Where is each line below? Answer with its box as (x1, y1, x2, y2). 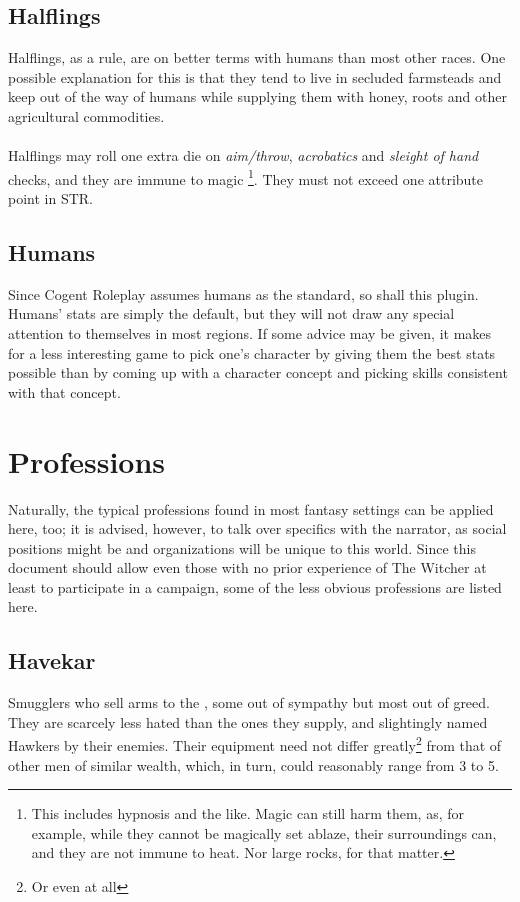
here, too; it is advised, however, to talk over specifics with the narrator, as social (8, 518, 507, 539)
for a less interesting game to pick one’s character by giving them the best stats (8, 342, 496, 363)
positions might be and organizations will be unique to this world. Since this (8, 537, 476, 558)
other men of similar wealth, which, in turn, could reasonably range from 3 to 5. (8, 754, 499, 775)
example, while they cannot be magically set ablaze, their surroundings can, (31, 822, 497, 843)
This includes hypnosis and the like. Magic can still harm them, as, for (31, 803, 465, 824)
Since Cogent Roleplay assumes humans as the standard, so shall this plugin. (8, 283, 479, 304)
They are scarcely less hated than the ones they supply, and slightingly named (8, 711, 488, 732)
